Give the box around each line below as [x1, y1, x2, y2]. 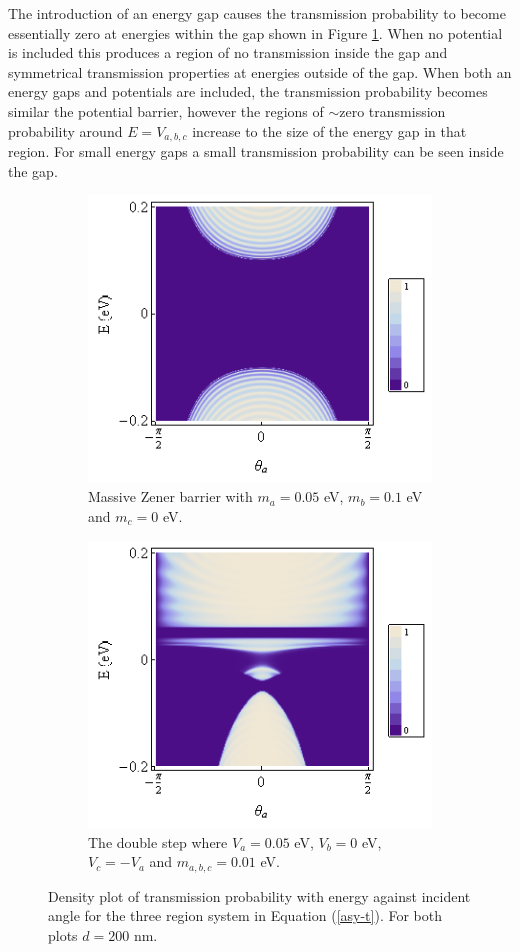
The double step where [88, 831, 228, 852]
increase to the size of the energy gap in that [192, 120, 467, 141]
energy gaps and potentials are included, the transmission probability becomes [8, 81, 488, 102]
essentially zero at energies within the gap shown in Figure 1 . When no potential [8, 22, 503, 43]
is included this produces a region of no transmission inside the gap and [8, 42, 448, 63]
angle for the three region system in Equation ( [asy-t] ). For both [48, 905, 442, 926]
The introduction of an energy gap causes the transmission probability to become [8, 3, 506, 23]
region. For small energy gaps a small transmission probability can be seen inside [8, 141, 504, 162]
